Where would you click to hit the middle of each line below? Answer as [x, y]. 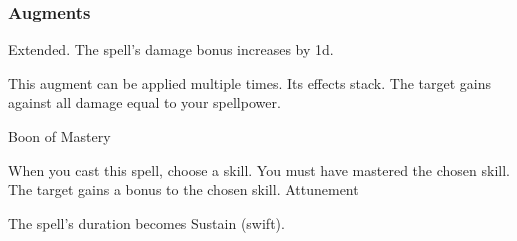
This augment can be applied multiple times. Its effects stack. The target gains [250, 82]
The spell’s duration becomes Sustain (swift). [146, 222]
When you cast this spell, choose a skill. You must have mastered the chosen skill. [259, 169]
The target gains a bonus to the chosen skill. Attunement [183, 189]
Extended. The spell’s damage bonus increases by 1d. [171, 49]
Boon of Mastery [59, 136]
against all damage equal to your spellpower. [144, 102]
